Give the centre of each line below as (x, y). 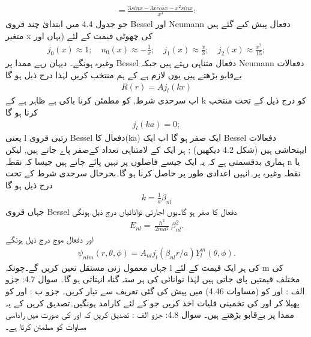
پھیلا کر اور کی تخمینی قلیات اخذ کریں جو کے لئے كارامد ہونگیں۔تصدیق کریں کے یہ (152, 302)
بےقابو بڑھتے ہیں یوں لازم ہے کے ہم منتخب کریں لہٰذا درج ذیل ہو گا (124, 74)
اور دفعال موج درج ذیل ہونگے (50, 239)
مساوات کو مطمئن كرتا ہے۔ (46, 326)
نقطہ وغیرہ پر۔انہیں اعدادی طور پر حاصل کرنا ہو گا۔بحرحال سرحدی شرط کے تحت (153, 173)
